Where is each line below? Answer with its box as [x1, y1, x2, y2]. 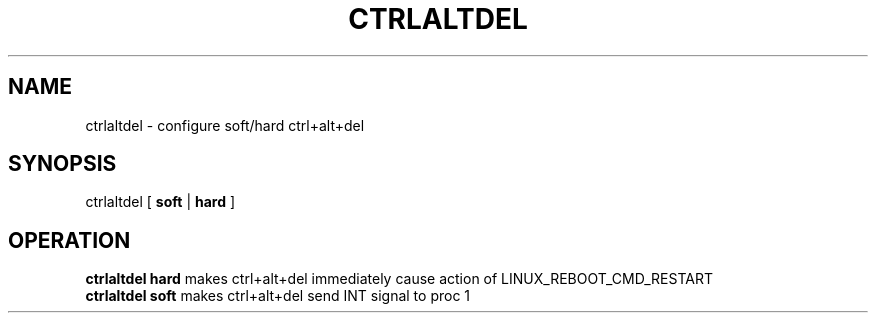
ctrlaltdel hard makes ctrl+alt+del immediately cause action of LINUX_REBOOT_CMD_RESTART [85, 270, 713, 288]
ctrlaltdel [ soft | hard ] [85, 193, 236, 211]
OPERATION [8, 227, 131, 253]
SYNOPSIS [8, 151, 117, 177]
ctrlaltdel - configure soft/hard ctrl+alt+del [85, 116, 365, 134]
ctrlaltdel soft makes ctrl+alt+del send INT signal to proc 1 [85, 287, 471, 305]
